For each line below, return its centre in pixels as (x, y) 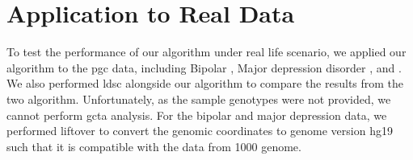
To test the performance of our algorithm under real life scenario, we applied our (206, 52)
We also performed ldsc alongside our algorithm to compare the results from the (205, 83)
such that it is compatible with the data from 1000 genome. (154, 146)
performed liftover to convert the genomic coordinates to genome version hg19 (200, 131)
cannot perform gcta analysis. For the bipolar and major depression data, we (197, 115)
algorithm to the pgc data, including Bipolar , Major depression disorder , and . (204, 67)
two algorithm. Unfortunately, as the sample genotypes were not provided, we (199, 98)
